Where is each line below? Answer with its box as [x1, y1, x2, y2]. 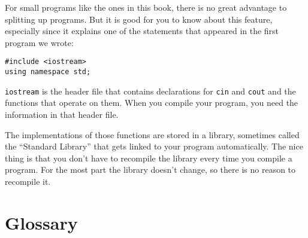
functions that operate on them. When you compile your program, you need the [5, 96, 298, 109]
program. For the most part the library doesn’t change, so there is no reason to [5, 163, 296, 176]
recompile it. [5, 175, 51, 187]
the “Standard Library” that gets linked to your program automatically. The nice [5, 140, 303, 152]
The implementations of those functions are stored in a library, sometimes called [5, 128, 300, 141]
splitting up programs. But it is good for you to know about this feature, [5, 13, 273, 25]
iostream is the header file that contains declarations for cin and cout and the [5, 84, 296, 97]
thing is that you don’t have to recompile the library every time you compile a [5, 151, 292, 164]
